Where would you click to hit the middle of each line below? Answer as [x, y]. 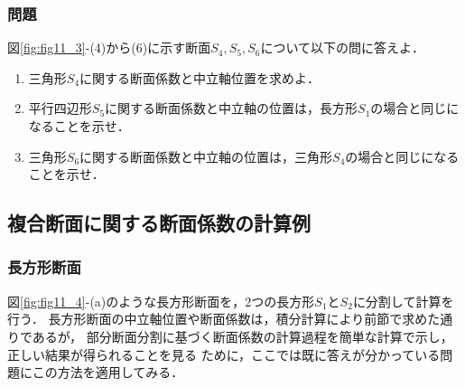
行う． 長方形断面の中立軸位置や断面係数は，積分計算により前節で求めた [224, 319]
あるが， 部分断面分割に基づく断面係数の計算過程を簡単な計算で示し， [242, 336]
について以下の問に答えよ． [343, 47]
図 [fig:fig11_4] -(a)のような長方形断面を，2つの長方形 [161, 301]
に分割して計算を [403, 301]
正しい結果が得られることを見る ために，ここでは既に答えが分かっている [224, 354]
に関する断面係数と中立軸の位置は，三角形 [206, 156]
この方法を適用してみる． [108, 372]
